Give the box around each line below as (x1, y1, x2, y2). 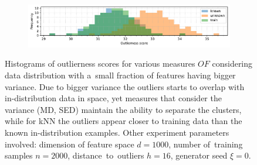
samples (5, 149, 33, 161)
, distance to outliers (67, 149, 144, 161)
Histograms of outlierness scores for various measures (5, 57, 195, 70)
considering (212, 57, 253, 70)
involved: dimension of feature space (5, 137, 134, 150)
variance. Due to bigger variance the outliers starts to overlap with (5, 80, 245, 92)
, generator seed (170, 149, 228, 161)
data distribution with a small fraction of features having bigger (5, 69, 236, 81)
